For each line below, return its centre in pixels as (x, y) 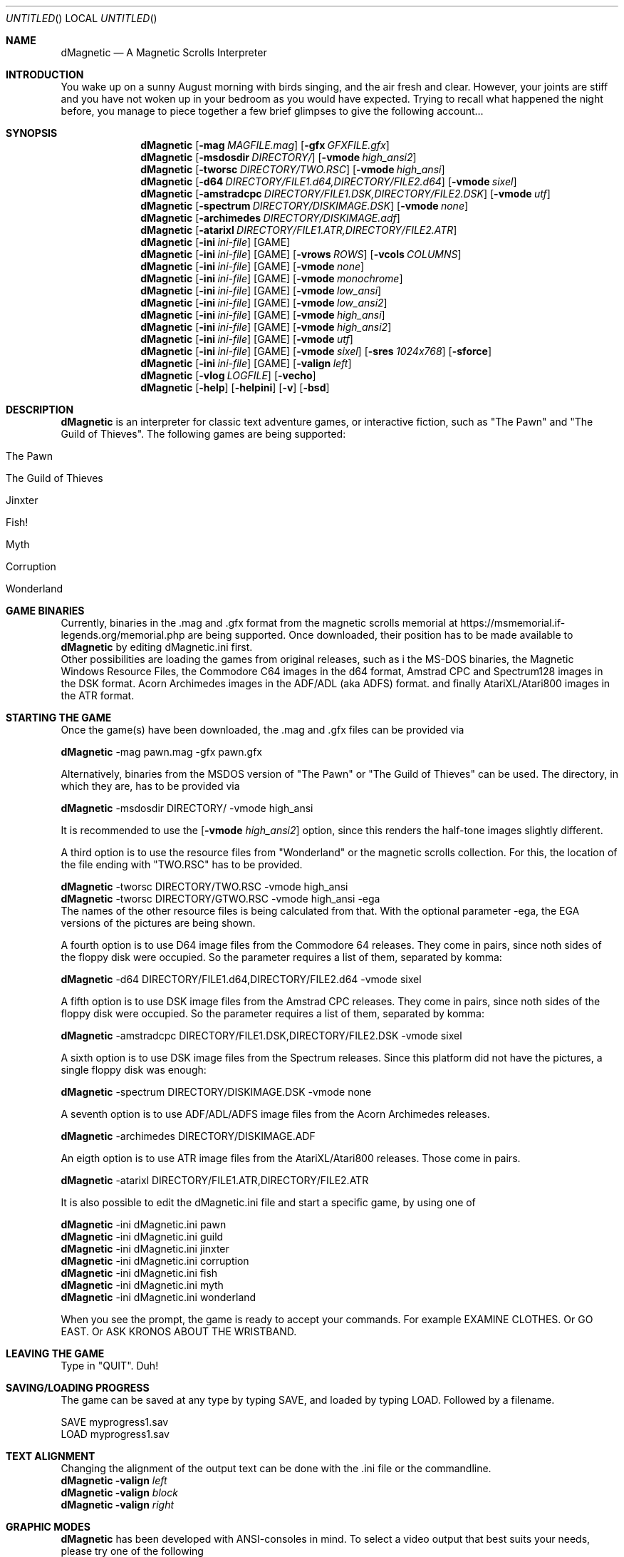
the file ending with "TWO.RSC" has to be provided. (182, 864)
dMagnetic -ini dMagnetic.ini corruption (155, 1261)
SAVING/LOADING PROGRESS (78, 1388)
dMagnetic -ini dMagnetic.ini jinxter (145, 1249)
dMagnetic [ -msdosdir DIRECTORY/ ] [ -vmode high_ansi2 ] (279, 157)
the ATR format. (98, 695)
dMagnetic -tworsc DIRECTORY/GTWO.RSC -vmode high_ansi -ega (220, 899)
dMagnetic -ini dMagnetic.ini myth (142, 1285)
